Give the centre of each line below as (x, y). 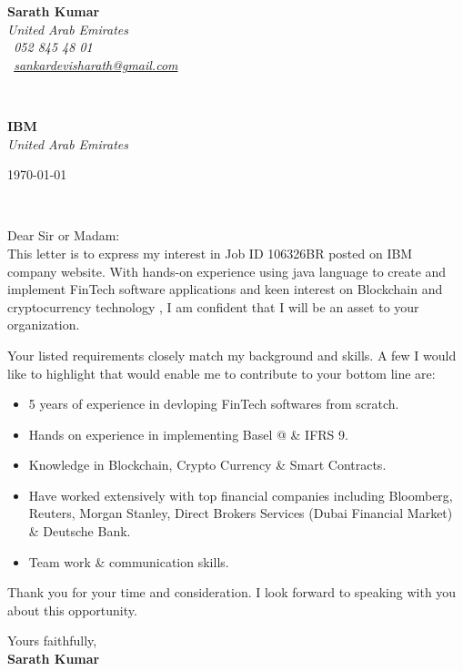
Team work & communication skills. (129, 561)
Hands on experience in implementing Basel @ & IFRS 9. (188, 434)
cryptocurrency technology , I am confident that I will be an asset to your (213, 306)
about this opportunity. (72, 610)
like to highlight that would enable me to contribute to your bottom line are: (221, 373)
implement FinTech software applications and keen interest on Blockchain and (225, 289)
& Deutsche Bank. (80, 531)
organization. (44, 325)
